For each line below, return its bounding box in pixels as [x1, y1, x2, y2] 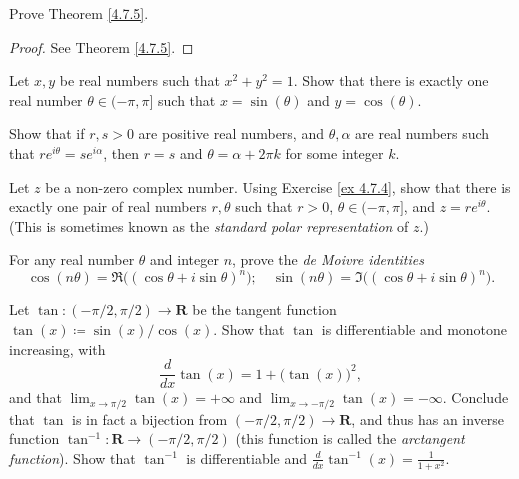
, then [103, 142, 139, 163]
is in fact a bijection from [71, 408, 228, 429]
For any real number [9, 249, 135, 270]
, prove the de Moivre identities [232, 249, 424, 270]
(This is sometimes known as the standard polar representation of [9, 215, 409, 236]
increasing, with [9, 338, 106, 359]
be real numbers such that [59, 70, 220, 91]
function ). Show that [9, 447, 136, 468]
